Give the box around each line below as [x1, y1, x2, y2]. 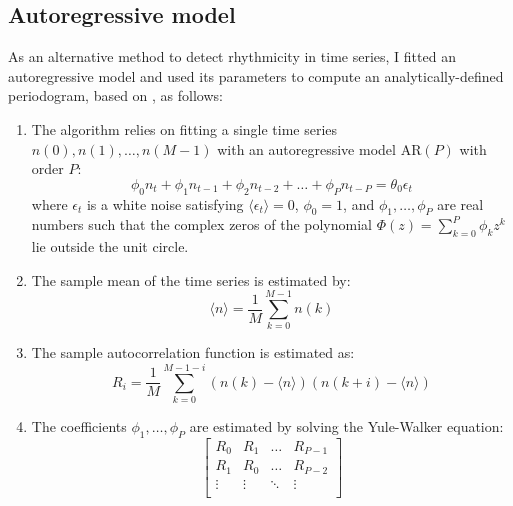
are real [437, 193, 484, 214]
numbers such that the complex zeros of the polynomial [31, 214, 372, 235]
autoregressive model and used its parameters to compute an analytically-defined [8, 65, 504, 86]
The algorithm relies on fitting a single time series [31, 118, 338, 139]
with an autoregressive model [217, 138, 396, 159]
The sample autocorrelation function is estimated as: [31, 342, 355, 363]
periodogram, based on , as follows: [8, 85, 223, 106]
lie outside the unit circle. [31, 236, 189, 257]
